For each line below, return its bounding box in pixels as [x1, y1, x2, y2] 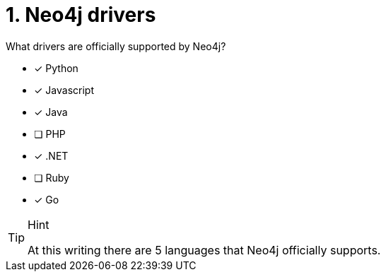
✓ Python [34, 61, 78, 74]
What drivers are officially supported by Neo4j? [6, 40, 226, 52]
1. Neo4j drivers [6, 3, 156, 27]
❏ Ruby [34, 171, 69, 184]
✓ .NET [34, 149, 69, 162]
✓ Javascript [34, 83, 94, 96]
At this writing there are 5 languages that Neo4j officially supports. [28, 242, 381, 257]
